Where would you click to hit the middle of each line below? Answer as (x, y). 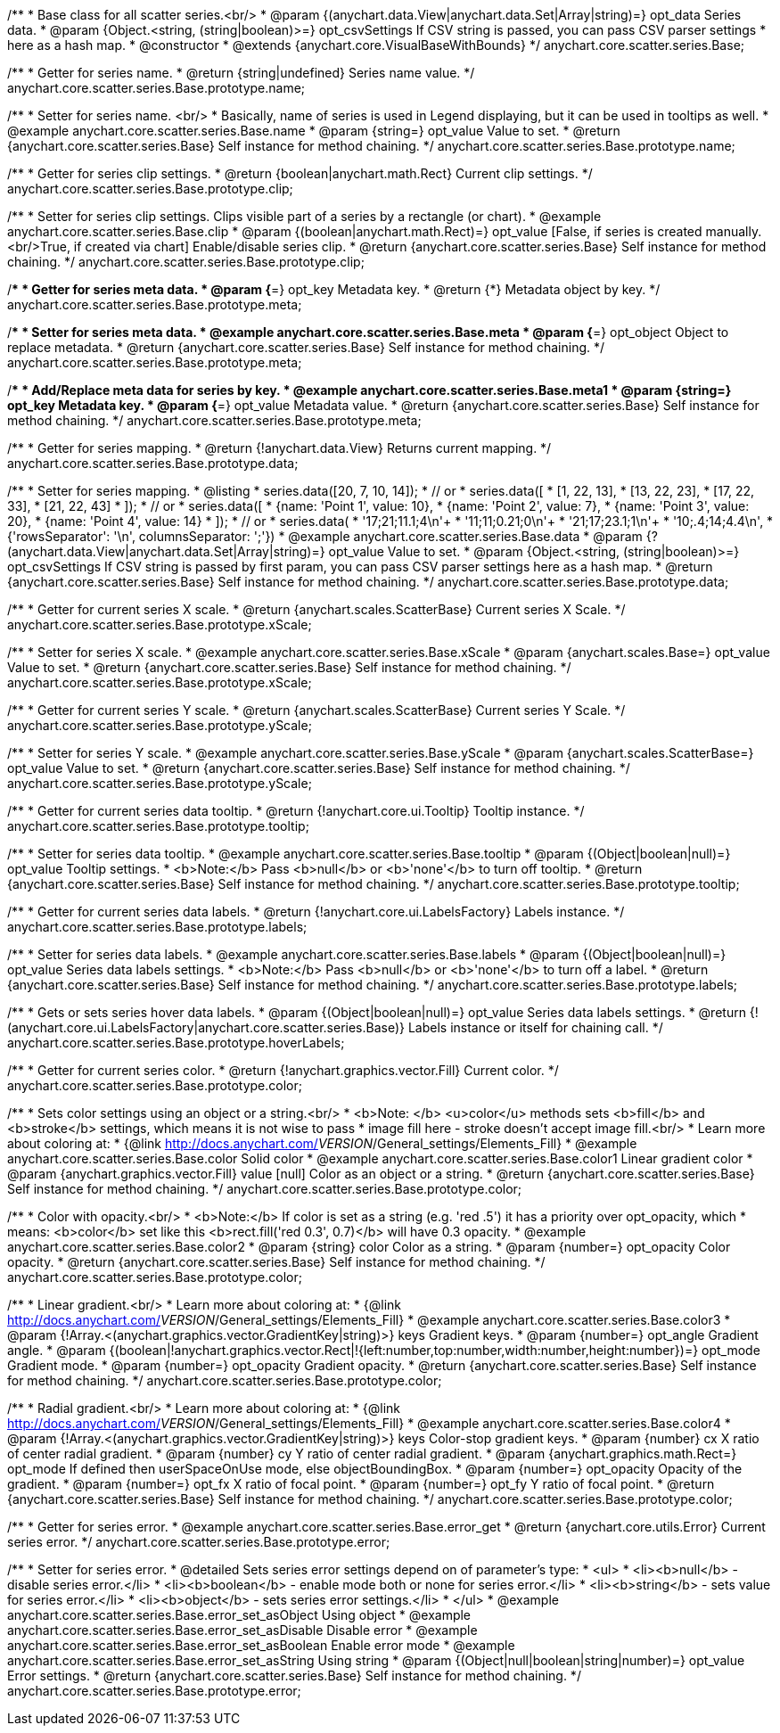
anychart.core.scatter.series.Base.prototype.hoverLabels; (176, 1043)
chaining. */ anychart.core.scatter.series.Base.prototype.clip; (186, 262)
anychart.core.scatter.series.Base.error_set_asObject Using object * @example (239, 1615)
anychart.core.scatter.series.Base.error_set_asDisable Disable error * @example (242, 1630)
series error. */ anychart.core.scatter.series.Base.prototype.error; (199, 1542)
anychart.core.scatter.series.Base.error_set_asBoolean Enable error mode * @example (261, 1645)
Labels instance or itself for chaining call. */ (535, 1027)
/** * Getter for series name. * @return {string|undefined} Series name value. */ (241, 73)
